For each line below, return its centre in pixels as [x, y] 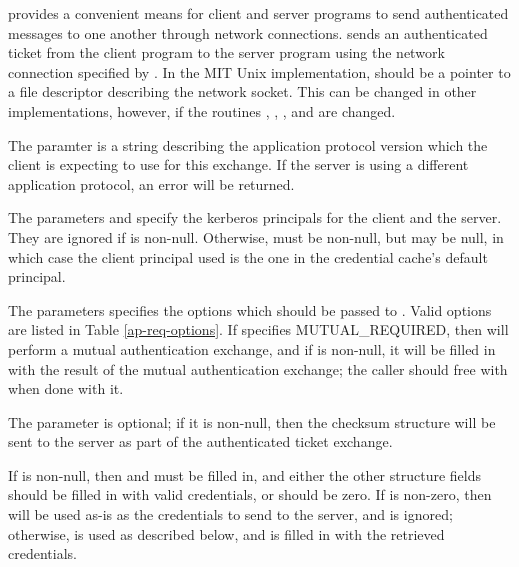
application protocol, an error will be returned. [151, 183]
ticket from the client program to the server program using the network [226, 52]
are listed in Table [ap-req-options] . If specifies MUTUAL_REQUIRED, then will [258, 329]
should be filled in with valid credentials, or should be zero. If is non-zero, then [250, 494]
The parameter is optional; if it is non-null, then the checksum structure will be [252, 421]
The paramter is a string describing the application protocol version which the [248, 144]
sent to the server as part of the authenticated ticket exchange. [200, 441]
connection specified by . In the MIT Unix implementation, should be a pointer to [259, 71]
